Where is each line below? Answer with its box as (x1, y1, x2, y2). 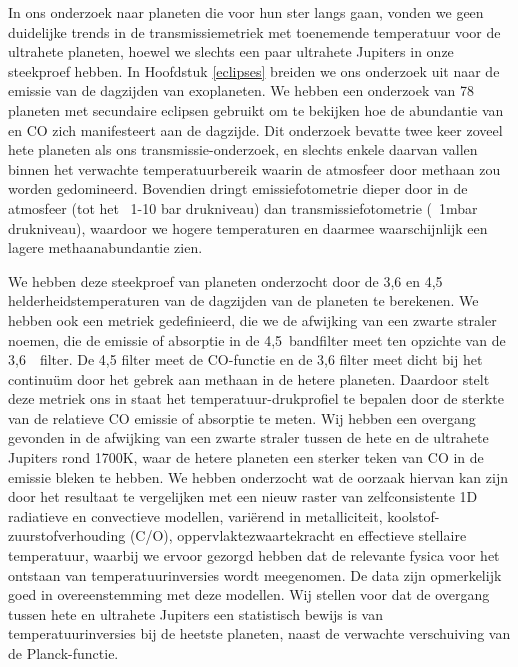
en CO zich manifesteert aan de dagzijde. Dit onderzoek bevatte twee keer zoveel (8, 119, 503, 140)
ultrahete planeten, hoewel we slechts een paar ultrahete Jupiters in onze (8, 41, 454, 62)
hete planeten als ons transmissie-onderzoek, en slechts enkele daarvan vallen (8, 139, 478, 160)
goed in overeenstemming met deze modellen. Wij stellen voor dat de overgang (8, 584, 490, 605)
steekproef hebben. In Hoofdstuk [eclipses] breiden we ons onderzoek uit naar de (8, 60, 500, 81)
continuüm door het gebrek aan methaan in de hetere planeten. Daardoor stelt (8, 368, 490, 389)
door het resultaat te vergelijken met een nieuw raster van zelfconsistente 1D (8, 486, 478, 507)
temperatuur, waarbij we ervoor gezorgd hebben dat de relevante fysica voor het (8, 545, 500, 566)
